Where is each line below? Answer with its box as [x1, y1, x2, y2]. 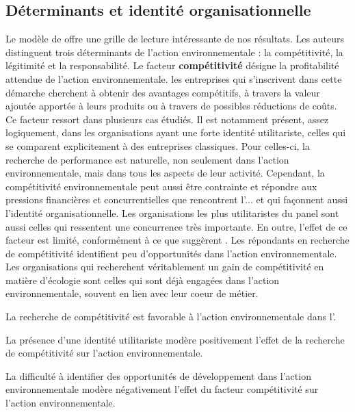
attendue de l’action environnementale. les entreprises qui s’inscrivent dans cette [5, 71, 342, 86]
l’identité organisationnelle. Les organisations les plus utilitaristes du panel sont [5, 205, 339, 220]
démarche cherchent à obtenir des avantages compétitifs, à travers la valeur [5, 85, 320, 99]
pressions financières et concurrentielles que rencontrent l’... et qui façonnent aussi [5, 192, 348, 207]
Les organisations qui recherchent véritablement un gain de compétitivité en [5, 259, 324, 274]
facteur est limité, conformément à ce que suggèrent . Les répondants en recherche [5, 233, 350, 247]
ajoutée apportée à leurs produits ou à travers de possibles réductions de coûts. [5, 99, 337, 113]
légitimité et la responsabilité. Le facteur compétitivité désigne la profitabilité [5, 58, 339, 73]
